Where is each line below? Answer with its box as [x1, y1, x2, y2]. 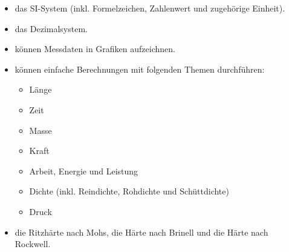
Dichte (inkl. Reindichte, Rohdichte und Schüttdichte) [29, 185, 229, 197]
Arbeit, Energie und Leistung [29, 164, 138, 177]
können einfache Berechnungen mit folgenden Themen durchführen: [15, 62, 265, 75]
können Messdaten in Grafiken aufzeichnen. [15, 42, 175, 55]
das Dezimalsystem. [15, 22, 88, 35]
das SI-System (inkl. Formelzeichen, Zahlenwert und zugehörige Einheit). [15, 2, 285, 14]
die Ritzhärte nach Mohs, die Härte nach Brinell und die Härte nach [15, 225, 268, 238]
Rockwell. [15, 237, 51, 250]
